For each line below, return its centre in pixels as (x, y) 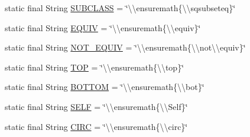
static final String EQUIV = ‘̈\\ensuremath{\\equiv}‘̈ (103, 27)
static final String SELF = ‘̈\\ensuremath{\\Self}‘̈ (96, 106)
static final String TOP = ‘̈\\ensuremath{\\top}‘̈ (95, 67)
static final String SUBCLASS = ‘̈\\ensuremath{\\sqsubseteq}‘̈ (120, 8)
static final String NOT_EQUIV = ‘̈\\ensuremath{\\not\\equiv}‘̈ (125, 47)
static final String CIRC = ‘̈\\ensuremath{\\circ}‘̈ (96, 126)
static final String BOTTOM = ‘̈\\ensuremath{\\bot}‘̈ (105, 87)
